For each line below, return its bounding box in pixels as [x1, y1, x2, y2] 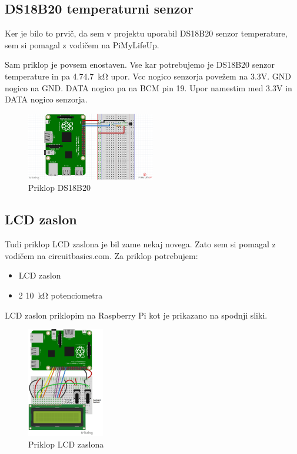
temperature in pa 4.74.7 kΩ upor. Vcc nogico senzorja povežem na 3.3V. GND [5, 69, 292, 82]
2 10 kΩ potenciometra [18, 289, 103, 301]
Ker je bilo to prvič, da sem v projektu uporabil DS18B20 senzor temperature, [5, 27, 288, 39]
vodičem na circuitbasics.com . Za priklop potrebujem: [5, 249, 198, 261]
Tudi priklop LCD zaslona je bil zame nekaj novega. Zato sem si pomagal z [5, 238, 276, 250]
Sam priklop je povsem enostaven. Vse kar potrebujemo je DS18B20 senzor [5, 58, 275, 71]
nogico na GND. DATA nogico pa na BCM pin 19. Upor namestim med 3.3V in [5, 81, 292, 94]
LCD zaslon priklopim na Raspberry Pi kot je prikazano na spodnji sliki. [5, 309, 268, 321]
